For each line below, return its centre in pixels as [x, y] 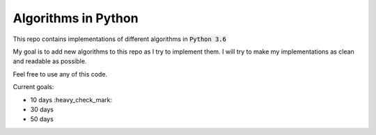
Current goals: [33, 87]
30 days [42, 109]
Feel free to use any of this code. [60, 74]
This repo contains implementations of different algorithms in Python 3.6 [119, 39]
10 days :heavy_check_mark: [71, 100]
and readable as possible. [50, 61]
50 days [42, 119]
